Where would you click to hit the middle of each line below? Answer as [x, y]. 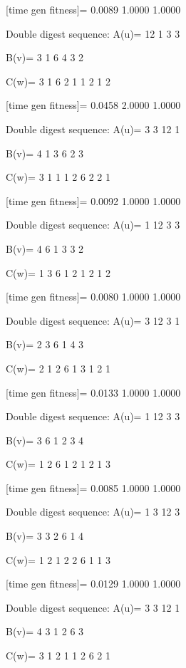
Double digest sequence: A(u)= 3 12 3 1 [93, 320]
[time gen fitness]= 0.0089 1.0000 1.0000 [93, 9]
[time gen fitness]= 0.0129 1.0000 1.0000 [93, 584]
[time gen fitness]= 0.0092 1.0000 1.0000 [93, 200]
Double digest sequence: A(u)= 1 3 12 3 [93, 512]
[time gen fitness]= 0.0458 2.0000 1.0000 [93, 105]
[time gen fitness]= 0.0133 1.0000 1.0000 [93, 392]
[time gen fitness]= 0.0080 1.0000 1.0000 [93, 297]
